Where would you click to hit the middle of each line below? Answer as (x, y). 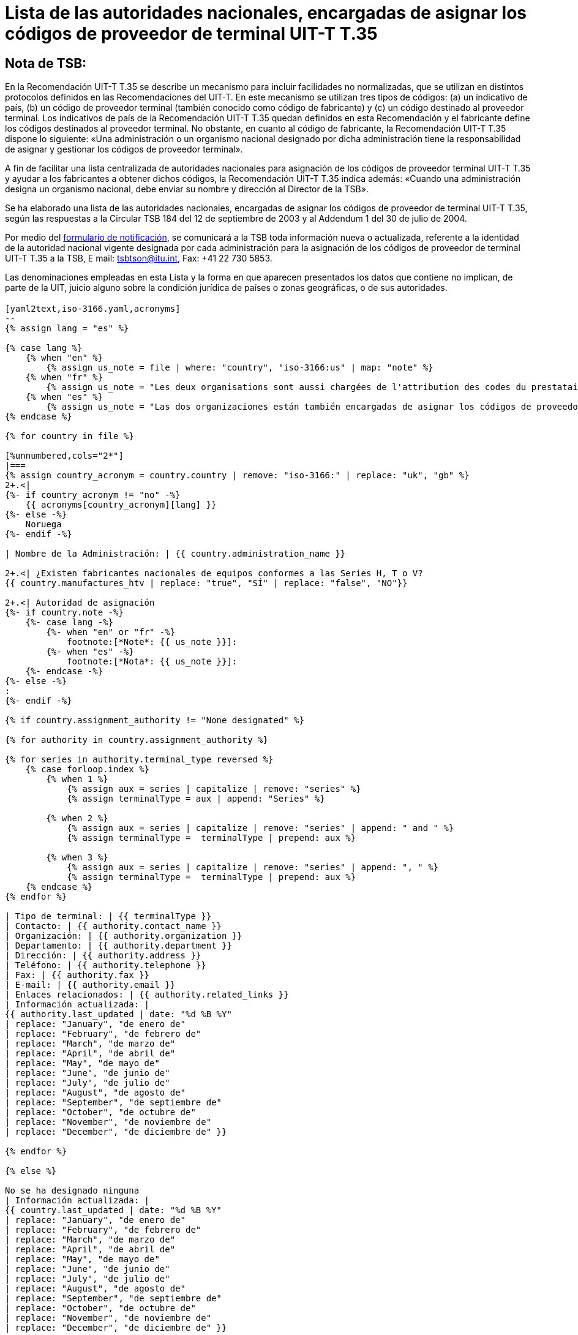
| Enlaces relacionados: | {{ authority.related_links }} (147, 994)
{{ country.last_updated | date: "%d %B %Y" (114, 1210)
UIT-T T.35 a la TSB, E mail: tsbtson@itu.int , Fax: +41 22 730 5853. (139, 258)
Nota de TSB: (46, 63)
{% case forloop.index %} (88, 769)
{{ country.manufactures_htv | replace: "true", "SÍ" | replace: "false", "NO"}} (206, 583)
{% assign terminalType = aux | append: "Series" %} (196, 798)
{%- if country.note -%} (64, 612)
